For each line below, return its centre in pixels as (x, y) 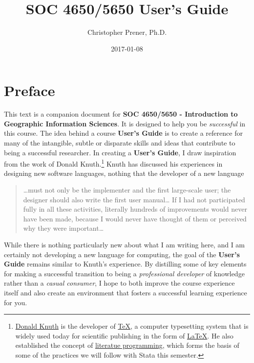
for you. (16, 302)
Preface (30, 90)
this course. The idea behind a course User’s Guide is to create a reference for (123, 133)
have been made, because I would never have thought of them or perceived (135, 218)
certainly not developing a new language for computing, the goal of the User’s (122, 254)
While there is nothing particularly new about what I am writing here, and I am (125, 245)
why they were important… (63, 228)
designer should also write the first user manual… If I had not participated (134, 199)
